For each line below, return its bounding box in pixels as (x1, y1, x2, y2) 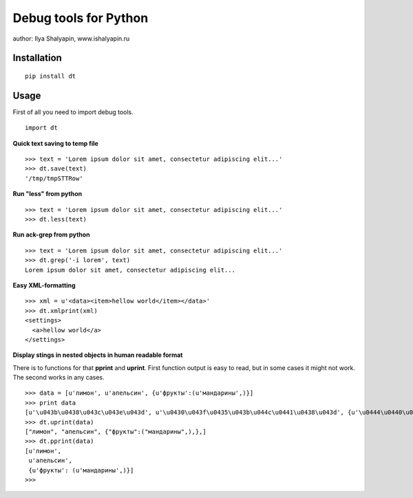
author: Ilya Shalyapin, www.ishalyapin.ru (12, 34, 130, 43)
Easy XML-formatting (12, 281, 76, 289)
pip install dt (25, 72, 76, 80)
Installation (12, 52, 62, 64)
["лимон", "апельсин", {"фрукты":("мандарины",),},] (25, 428, 206, 436)
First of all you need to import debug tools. (12, 107, 134, 116)
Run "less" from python (12, 190, 83, 198)
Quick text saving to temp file (12, 139, 99, 147)
